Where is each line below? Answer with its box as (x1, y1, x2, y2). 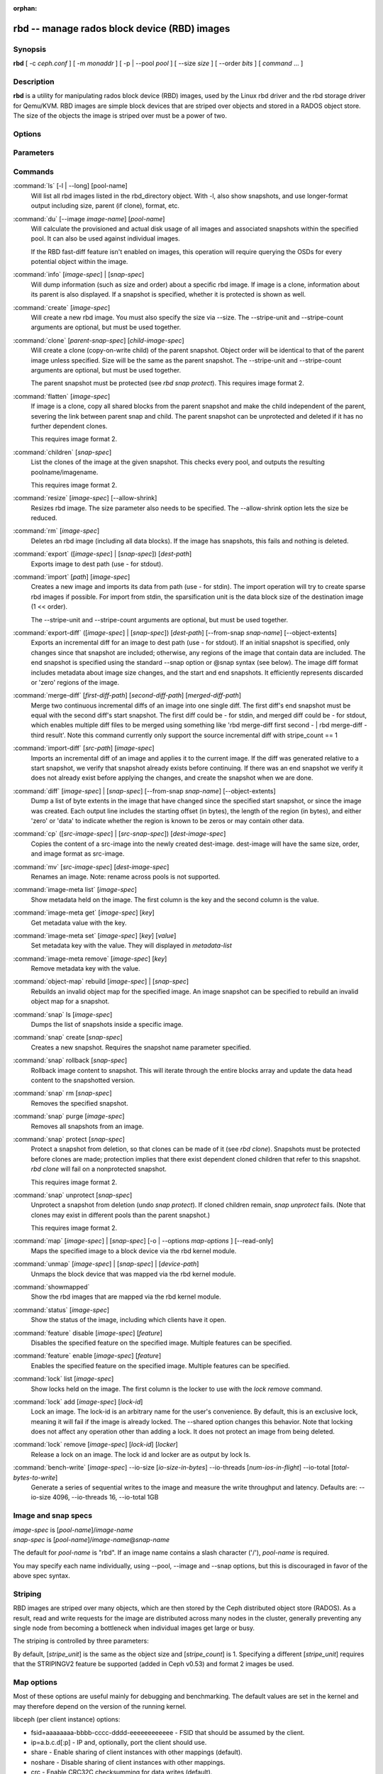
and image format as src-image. (30, 849, 125, 858)
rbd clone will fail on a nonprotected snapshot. (30, 1164, 167, 1174)
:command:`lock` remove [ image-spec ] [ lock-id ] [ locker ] (13, 1440, 179, 1449)
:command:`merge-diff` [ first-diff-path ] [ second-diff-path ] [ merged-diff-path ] (13, 691, 241, 700)
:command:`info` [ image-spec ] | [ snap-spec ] (13, 270, 145, 279)
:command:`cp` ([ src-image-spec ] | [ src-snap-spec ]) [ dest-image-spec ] (13, 830, 226, 838)
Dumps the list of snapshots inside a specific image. (30, 1020, 184, 1029)
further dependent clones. (30, 422, 108, 430)
